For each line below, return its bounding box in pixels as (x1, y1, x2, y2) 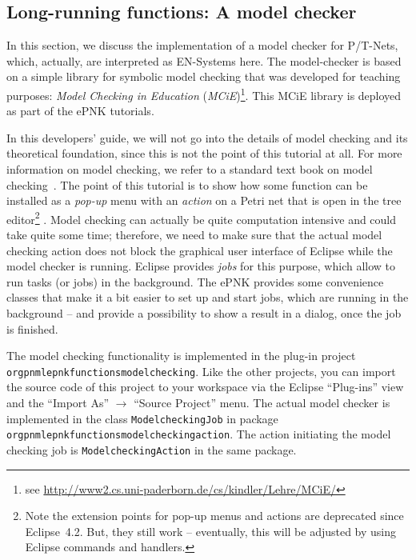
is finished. (6, 320, 58, 337)
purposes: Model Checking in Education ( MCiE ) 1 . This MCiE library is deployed (6, 84, 402, 103)
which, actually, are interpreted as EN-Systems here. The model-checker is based (6, 52, 402, 69)
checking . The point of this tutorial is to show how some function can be (6, 176, 368, 193)
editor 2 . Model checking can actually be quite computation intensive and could (6, 208, 397, 227)
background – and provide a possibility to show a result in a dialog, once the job (6, 305, 402, 322)
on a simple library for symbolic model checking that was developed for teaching (6, 68, 401, 85)
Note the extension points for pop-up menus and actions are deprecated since (25, 507, 404, 524)
